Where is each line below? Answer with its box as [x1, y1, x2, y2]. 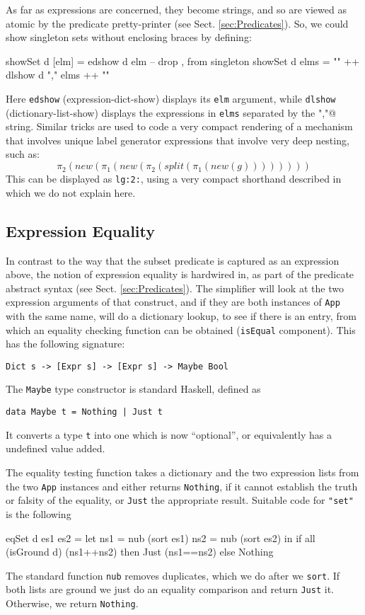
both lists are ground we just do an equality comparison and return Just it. [6, 582, 334, 597]
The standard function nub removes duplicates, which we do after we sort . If [6, 568, 340, 582]
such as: [6, 146, 40, 161]
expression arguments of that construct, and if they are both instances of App [6, 294, 340, 309]
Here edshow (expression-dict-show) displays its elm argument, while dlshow [6, 91, 336, 105]
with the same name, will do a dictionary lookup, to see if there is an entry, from [6, 308, 357, 323]
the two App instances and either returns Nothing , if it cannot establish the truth [6, 478, 358, 493]
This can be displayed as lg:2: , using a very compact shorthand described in [6, 171, 342, 186]
